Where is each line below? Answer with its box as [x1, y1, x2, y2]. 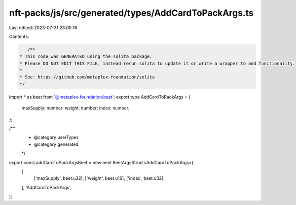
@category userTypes [34, 135, 79, 140]
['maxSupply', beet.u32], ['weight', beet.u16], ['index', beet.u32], [34, 175, 165, 181]
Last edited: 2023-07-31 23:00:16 [9, 25, 77, 31]
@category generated [34, 141, 78, 147]
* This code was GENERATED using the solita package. [19, 54, 152, 59]
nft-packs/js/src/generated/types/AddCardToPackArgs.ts [9, 7, 254, 18]
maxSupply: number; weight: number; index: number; [21, 105, 130, 111]
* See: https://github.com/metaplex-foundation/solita [19, 74, 155, 80]
